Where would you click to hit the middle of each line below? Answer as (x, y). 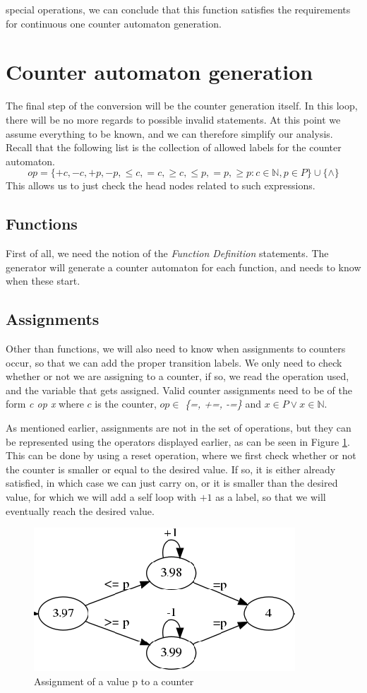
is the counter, (126, 404)
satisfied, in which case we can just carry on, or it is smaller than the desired (172, 483)
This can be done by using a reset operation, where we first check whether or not (181, 455)
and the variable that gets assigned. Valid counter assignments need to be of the (179, 390)
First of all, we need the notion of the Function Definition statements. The (167, 253)
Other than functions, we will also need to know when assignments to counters (176, 349)
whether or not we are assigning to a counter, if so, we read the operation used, (178, 376)
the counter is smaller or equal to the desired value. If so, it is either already (171, 469)
